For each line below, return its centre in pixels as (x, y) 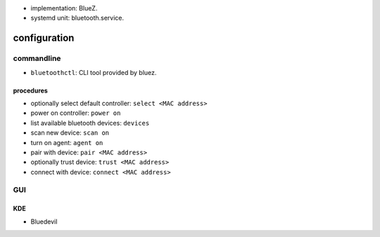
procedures (31, 90)
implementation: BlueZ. (64, 8)
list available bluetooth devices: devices (90, 123)
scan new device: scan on (70, 133)
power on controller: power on (76, 113)
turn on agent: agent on (67, 142)
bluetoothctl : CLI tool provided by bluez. (94, 72)
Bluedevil (44, 222)
